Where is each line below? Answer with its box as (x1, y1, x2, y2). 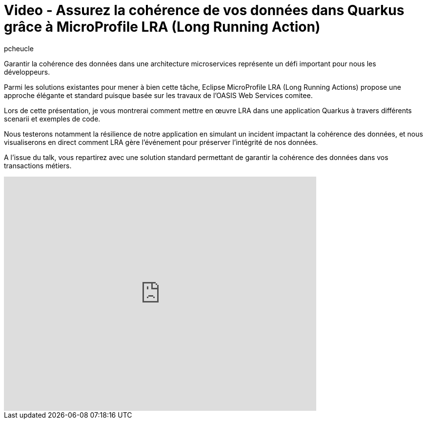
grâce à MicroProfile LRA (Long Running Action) (4, 19, 321, 35)
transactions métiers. (4, 161, 72, 170)
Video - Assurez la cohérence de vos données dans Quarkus (4, 2, 405, 19)
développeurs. (4, 67, 50, 76)
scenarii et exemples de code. (4, 114, 101, 123)
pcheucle (4, 44, 34, 53)
